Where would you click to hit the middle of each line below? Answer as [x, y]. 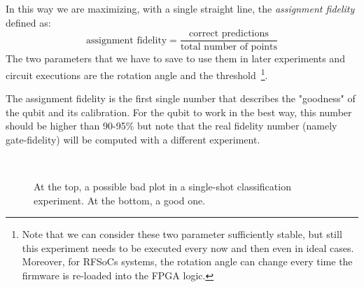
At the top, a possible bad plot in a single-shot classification [162, 187]
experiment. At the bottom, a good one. [120, 200]
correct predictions [229, 34]
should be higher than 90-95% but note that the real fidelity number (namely [171, 126]
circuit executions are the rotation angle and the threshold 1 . [137, 73]
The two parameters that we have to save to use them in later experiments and [175, 58]
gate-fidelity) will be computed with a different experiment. [133, 139]
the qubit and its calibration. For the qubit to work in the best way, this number [179, 112]
